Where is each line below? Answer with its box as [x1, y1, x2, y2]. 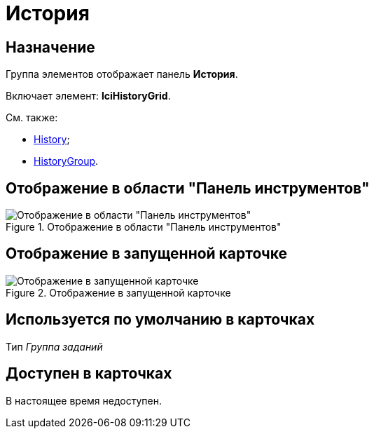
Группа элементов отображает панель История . [6, 68, 238, 81]
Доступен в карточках [6, 365, 172, 383]
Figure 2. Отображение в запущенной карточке [6, 286, 231, 299]
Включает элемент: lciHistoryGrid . [6, 90, 171, 102]
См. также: [6, 111, 58, 124]
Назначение [6, 38, 95, 56]
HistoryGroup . [34, 155, 99, 168]
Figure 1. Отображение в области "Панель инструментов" [6, 221, 282, 233]
